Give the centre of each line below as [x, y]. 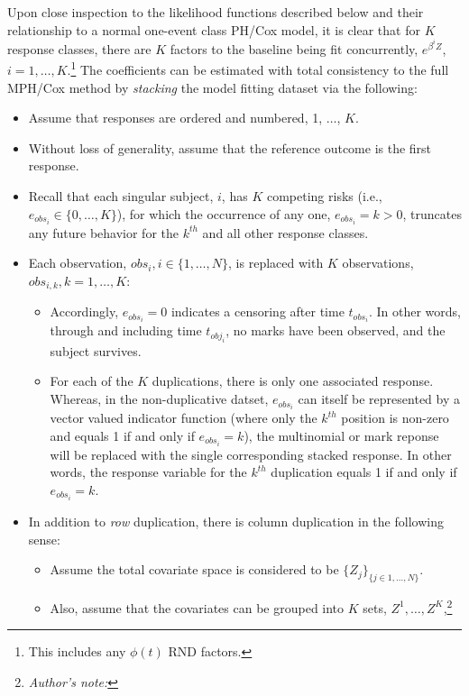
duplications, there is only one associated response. [293, 381]
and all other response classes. [285, 232]
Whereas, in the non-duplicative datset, [159, 399]
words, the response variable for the [148, 472]
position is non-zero [395, 418]
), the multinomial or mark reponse [341, 435]
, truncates [432, 213]
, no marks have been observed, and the [336, 330]
